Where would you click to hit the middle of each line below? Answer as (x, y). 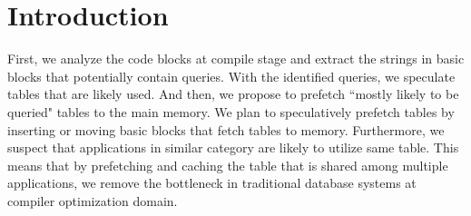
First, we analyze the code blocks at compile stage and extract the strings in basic (236, 59)
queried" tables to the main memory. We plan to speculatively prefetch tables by (231, 111)
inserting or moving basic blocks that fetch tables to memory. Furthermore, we (226, 129)
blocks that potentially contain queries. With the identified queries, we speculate (231, 76)
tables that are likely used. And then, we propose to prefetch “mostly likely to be (233, 94)
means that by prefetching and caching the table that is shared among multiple (228, 165)
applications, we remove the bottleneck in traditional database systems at (212, 183)
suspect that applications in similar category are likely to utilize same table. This (233, 147)
